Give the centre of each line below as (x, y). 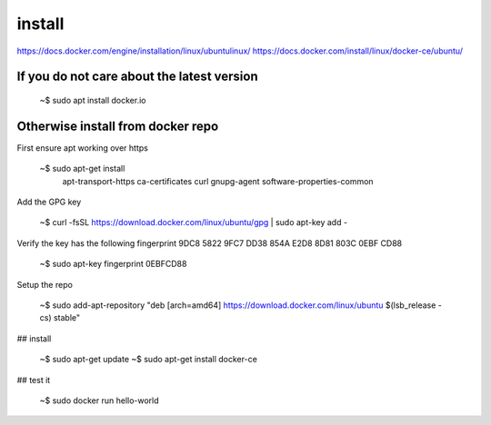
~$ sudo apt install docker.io (93, 100)
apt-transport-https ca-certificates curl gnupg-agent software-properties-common (218, 181)
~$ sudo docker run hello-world (99, 400)
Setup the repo (45, 284)
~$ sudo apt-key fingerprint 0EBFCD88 (113, 264)
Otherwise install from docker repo (118, 126)
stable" (67, 318)
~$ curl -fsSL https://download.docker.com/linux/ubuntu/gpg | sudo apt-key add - (194, 222)
